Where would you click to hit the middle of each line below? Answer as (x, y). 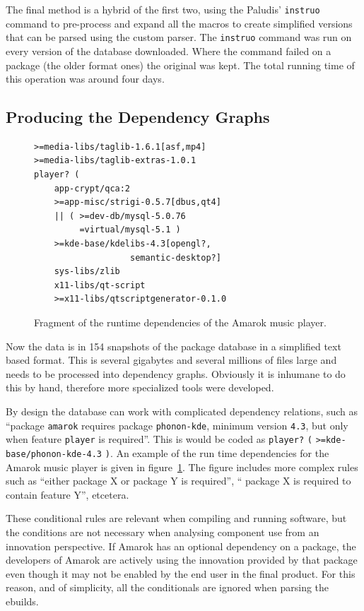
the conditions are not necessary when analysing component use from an (163, 532)
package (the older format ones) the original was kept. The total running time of (180, 65)
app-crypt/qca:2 (92, 188)
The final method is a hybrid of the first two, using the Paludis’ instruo (163, 9)
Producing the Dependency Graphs (138, 117)
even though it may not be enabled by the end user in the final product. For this (181, 573)
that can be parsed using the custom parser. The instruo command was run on (179, 37)
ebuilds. (22, 601)
